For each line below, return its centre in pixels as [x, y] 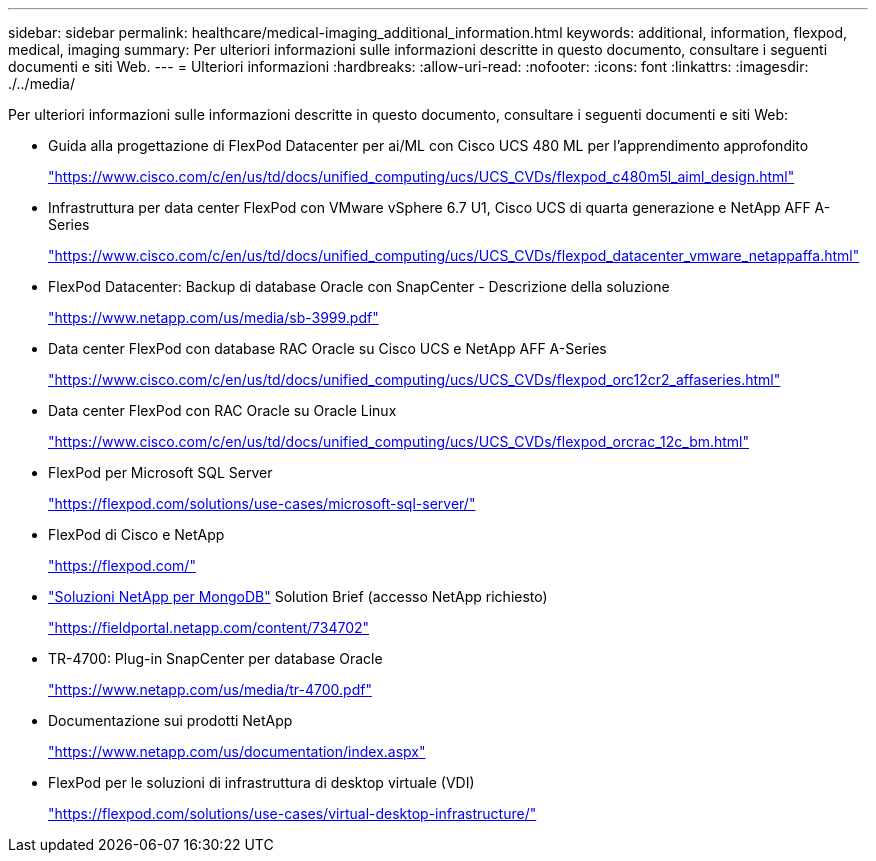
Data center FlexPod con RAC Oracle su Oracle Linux [222, 410]
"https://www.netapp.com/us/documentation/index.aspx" [237, 751]
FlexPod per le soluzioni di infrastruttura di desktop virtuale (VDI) [261, 782]
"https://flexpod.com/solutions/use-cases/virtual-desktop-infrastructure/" [292, 813]
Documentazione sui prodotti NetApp [170, 720]
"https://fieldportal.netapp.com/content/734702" [209, 627]
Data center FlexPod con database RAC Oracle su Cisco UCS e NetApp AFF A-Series [327, 348]
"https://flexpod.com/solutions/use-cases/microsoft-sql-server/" [262, 503]
